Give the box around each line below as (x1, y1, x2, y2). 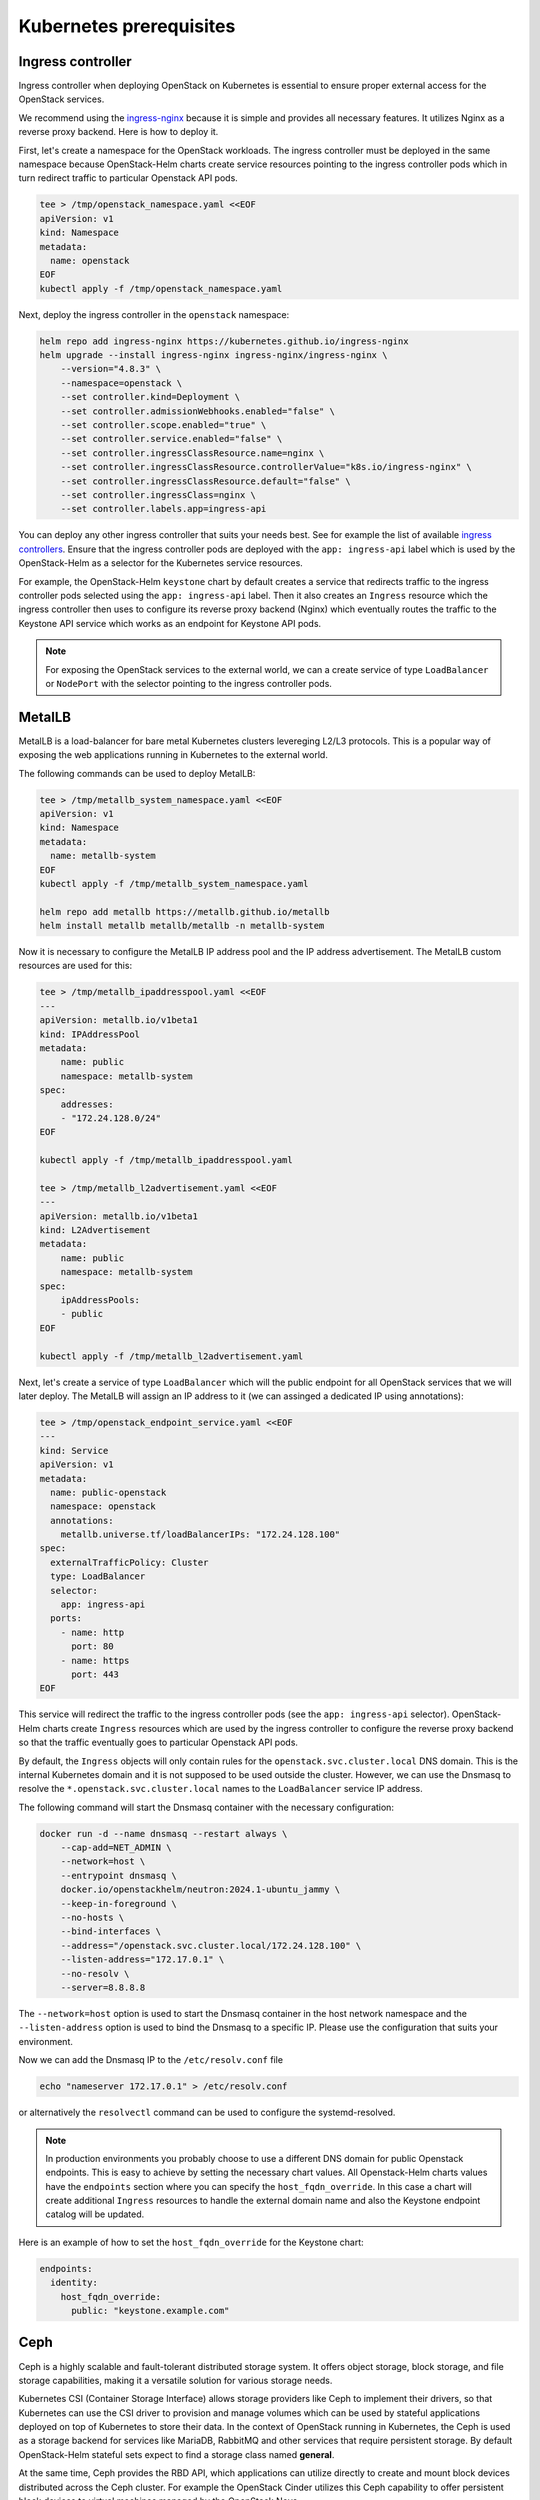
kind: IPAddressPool (39, 1028, 140, 1040)
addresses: (60, 1098, 114, 1110)
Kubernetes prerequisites (18, 15, 236, 37)
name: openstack (50, 255, 130, 266)
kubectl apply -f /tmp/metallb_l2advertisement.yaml (39, 1350, 304, 1362)
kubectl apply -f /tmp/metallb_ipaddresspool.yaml (39, 1155, 294, 1166)
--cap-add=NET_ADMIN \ (60, 1842, 172, 1854)
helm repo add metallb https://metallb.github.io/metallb (39, 906, 330, 917)
